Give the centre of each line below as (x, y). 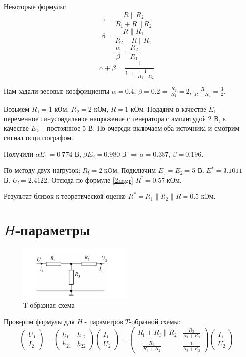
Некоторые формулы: (35, 6)
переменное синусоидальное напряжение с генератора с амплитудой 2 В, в (115, 118)
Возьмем (17, 109)
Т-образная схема (49, 305)
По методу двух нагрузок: (42, 170)
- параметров (104, 321)
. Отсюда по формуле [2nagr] (90, 179)
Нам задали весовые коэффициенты (57, 90)
